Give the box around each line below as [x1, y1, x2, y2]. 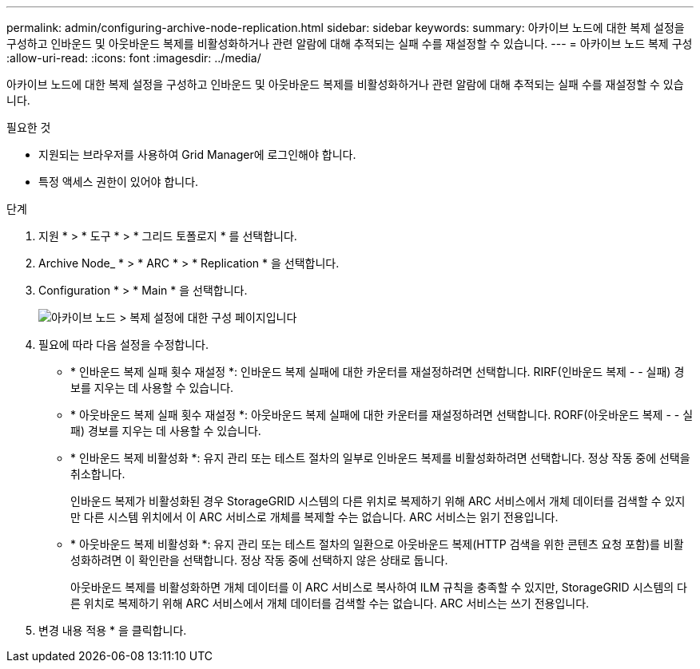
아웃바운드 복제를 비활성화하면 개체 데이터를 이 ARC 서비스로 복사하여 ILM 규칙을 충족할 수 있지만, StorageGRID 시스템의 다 [70, 580, 687, 594]
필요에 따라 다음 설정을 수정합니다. [38, 338, 209, 351]
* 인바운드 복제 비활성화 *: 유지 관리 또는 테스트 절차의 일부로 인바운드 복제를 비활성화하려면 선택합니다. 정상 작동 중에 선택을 [70, 451, 690, 465]
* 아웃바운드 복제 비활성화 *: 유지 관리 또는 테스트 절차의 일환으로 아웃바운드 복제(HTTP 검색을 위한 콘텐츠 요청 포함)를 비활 [70, 537, 684, 551]
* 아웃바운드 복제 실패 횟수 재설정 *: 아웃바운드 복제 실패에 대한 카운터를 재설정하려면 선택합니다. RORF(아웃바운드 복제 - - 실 [70, 408, 694, 422]
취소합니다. [70, 467, 125, 481]
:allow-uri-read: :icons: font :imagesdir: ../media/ [6, 51, 261, 65]
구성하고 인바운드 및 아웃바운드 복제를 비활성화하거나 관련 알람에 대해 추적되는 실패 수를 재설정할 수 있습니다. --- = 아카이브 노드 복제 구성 [6, 37, 693, 50]
